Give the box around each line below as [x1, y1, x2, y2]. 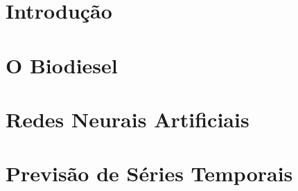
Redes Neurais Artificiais [6, 104, 249, 133]
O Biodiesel [6, 51, 118, 79]
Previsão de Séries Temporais [6, 159, 293, 188]
